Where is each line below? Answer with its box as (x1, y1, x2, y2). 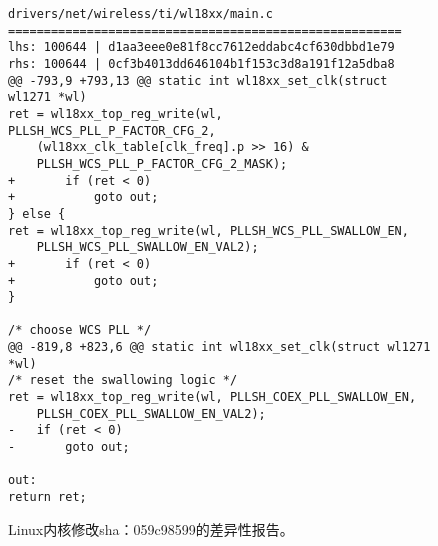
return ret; (8, 490, 87, 505)
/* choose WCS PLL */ (8, 323, 152, 338)
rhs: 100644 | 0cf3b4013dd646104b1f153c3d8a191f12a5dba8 (8, 56, 395, 71)
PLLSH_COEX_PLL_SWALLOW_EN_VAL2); (36, 406, 266, 421)
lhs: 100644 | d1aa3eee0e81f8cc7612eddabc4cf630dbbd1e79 (8, 40, 395, 55)
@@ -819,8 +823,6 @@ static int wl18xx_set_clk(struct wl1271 (8, 340, 431, 355)
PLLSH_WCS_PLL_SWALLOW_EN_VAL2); (36, 240, 259, 255)
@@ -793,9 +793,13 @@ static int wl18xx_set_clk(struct (8, 73, 388, 88)
